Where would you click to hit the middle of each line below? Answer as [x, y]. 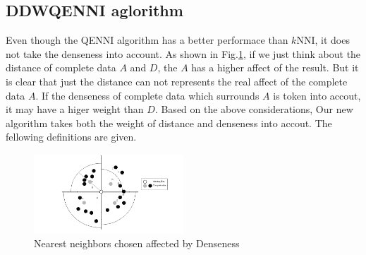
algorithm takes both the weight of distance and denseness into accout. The [169, 123]
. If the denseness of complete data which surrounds [147, 95]
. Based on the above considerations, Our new [254, 109]
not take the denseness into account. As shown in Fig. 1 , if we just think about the [183, 53]
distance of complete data [61, 67]
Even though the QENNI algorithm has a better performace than [147, 40]
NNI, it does [323, 40]
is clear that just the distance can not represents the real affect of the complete [177, 81]
